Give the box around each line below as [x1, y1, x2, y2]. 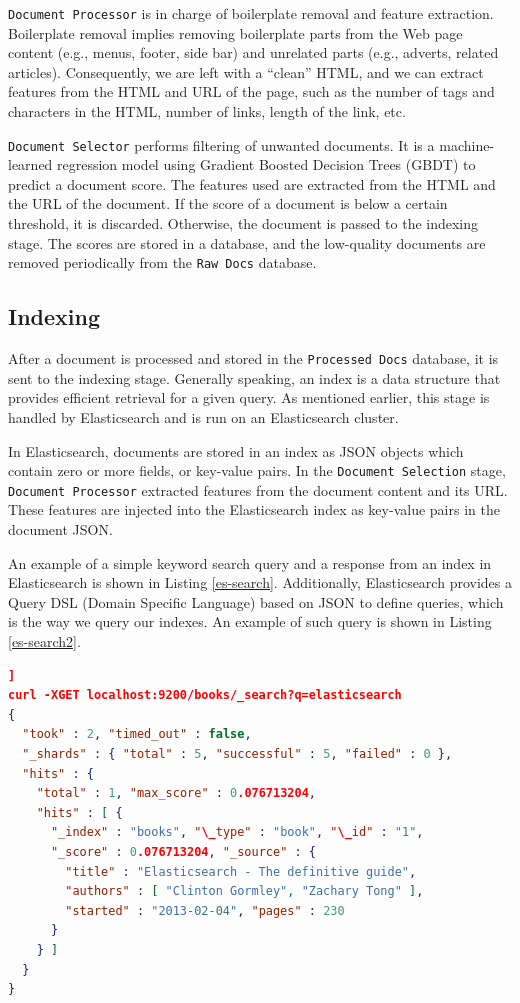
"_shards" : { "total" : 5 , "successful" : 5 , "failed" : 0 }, [22, 746, 453, 761]
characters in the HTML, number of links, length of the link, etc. [8, 101, 406, 122]
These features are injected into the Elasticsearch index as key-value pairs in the [8, 499, 500, 520]
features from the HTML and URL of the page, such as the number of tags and [8, 81, 495, 102]
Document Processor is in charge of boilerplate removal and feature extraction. [8, 3, 494, 23]
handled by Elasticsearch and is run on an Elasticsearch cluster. [8, 406, 399, 427]
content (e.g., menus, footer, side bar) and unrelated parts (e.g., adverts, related [8, 42, 499, 63]
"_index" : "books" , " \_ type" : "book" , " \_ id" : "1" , [50, 825, 424, 840]
